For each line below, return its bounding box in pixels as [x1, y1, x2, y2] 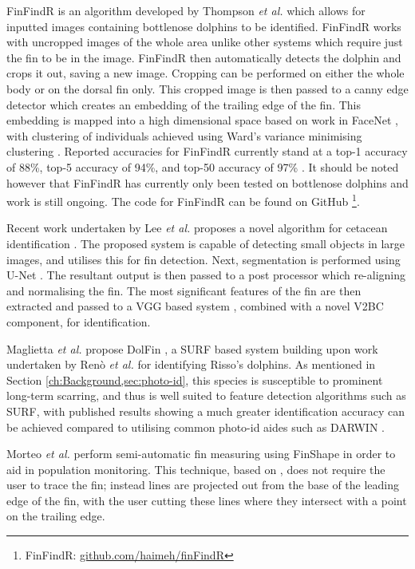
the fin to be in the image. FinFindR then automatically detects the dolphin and [6, 49, 401, 65]
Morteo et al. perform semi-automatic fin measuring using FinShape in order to [6, 445, 396, 462]
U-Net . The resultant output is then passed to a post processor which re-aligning [6, 267, 406, 283]
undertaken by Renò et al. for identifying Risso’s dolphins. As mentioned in [6, 356, 376, 373]
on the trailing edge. [6, 508, 105, 524]
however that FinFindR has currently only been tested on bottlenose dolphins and [6, 174, 409, 191]
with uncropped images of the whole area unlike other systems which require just [6, 34, 403, 50]
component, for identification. [6, 313, 151, 330]
